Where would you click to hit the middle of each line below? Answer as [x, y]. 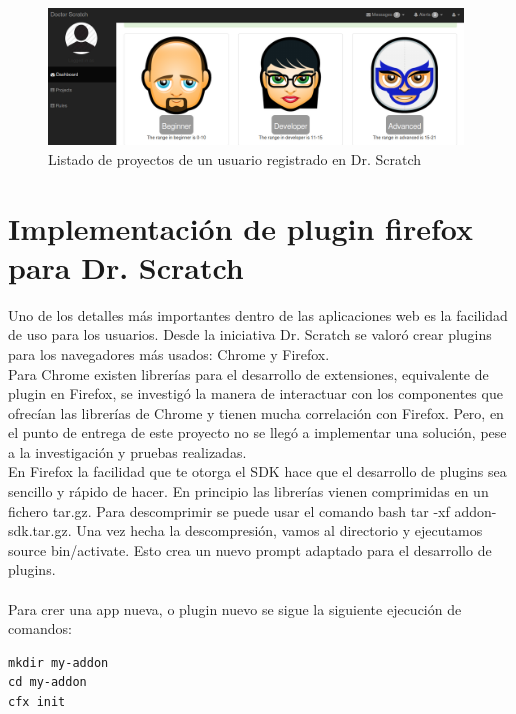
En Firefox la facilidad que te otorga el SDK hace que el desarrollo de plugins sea [257, 471]
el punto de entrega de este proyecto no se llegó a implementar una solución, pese [257, 432]
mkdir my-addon [58, 662]
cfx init [37, 702]
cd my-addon [47, 682]
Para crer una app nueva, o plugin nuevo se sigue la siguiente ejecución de [235, 608]
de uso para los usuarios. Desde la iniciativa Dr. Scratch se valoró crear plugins [250, 334]
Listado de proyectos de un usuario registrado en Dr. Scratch [235, 158]
